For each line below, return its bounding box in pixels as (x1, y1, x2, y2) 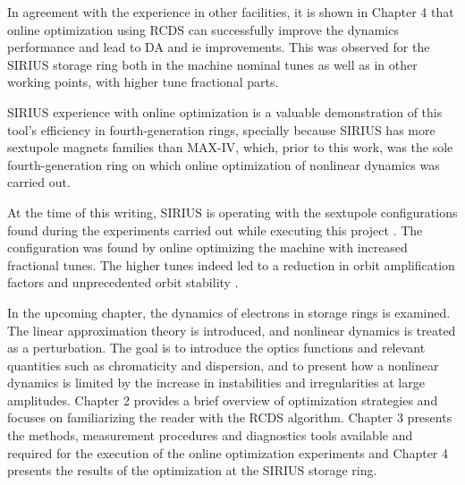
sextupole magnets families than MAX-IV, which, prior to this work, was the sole (7, 138, 453, 157)
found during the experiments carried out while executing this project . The (7, 220, 423, 239)
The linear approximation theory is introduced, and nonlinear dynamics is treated (7, 320, 456, 339)
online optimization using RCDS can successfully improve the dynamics (7, 20, 399, 38)
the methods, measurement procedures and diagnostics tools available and (7, 426, 413, 445)
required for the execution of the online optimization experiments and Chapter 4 (7, 443, 449, 462)
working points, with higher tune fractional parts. (7, 72, 279, 91)
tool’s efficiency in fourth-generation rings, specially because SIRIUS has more (7, 120, 435, 139)
